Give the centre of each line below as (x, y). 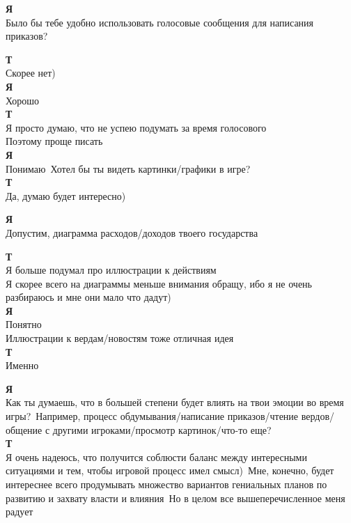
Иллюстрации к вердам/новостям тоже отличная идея (120, 338)
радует (19, 512)
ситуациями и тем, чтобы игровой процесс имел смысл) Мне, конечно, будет (170, 470)
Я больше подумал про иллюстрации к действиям (111, 270)
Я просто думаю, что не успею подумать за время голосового (136, 127)
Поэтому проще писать (54, 141)
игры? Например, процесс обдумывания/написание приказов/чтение (152, 416)
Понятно (24, 324)
